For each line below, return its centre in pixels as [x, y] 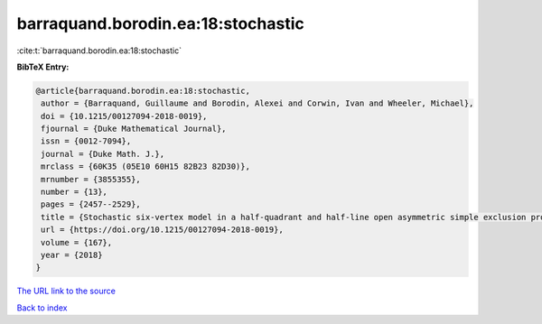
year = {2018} [72, 255]
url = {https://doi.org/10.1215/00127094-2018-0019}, [162, 230]
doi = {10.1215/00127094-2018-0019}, [124, 116]
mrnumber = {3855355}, [91, 179]
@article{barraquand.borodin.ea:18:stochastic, [143, 91]
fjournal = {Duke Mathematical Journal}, [134, 129]
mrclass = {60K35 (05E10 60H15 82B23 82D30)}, [145, 167]
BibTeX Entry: [43, 67]
